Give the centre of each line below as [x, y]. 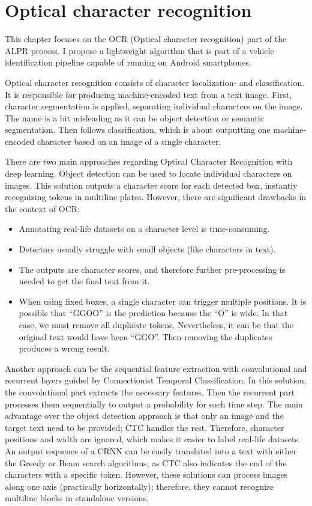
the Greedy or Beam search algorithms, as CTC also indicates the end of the [146, 462]
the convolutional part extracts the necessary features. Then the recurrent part [150, 392]
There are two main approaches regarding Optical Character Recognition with [149, 161]
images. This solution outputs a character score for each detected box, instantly [151, 185]
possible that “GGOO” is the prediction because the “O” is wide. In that [153, 313]
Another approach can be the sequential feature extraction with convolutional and [156, 368]
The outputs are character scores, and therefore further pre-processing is [152, 269]
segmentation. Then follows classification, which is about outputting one [138, 130]
